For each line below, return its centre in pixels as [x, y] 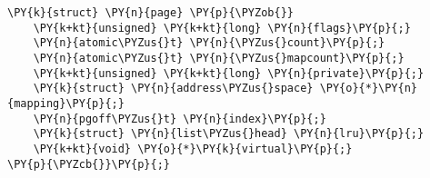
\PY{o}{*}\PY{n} [369, 89]
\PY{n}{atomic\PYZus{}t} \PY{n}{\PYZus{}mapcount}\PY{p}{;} [219, 58]
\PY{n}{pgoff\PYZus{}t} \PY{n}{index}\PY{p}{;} [180, 119]
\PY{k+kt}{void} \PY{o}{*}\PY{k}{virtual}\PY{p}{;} [193, 148]
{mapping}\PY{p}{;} [66, 103]
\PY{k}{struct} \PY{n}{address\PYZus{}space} [173, 89]
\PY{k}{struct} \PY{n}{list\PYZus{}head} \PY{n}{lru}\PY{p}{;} [229, 134]
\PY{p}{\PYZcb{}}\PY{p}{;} [89, 164]
